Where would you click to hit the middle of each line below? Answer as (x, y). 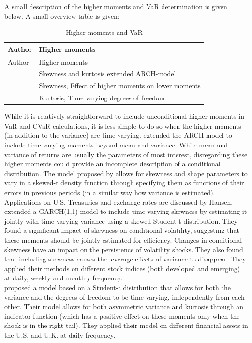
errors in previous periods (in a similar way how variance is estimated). (110, 192)
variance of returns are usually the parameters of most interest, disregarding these (126, 154)
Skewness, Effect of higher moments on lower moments (120, 86)
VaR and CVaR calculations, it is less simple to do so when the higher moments (123, 125)
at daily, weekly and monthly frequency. (63, 278)
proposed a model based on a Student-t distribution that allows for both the (118, 287)
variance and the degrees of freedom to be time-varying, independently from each (125, 297)
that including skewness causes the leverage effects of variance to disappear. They (125, 259)
